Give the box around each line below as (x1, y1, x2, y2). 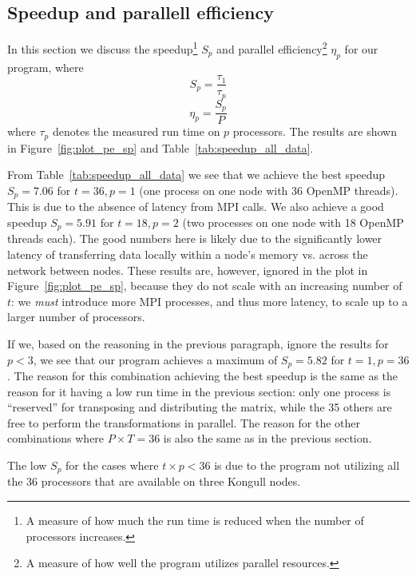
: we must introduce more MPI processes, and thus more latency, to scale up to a (11, 292, 408, 309)
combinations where (7, 430, 105, 447)
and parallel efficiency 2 (216, 38, 327, 57)
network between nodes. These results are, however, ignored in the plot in (7, 261, 368, 278)
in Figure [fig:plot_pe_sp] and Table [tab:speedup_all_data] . (7, 139, 314, 156)
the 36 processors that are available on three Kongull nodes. (7, 473, 301, 490)
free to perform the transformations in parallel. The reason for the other (7, 414, 360, 431)
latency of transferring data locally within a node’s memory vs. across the (7, 245, 368, 262)
